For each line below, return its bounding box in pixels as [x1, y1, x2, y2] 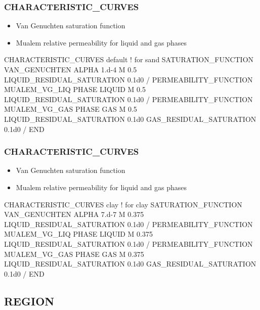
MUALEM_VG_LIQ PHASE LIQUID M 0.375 [4, 229, 153, 239]
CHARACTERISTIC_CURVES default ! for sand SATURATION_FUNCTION [4, 54, 254, 65]
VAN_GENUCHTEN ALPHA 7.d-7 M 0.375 [4, 209, 144, 219]
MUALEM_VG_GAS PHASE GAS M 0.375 [4, 248, 144, 259]
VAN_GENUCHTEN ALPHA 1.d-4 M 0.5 [4, 64, 137, 74]
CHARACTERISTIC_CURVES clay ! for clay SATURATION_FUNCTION [4, 199, 242, 209]
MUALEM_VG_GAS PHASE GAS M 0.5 [4, 104, 137, 114]
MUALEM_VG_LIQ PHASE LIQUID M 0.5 [4, 84, 146, 95]
